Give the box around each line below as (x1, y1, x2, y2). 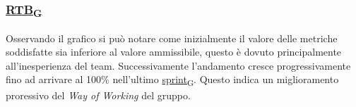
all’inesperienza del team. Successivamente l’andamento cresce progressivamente (6, 58, 351, 73)
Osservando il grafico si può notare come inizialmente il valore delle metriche (6, 30, 338, 45)
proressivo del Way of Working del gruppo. (6, 87, 191, 102)
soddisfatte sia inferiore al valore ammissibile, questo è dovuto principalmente (6, 44, 342, 59)
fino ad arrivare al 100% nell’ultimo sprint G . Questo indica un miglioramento (6, 72, 339, 89)
